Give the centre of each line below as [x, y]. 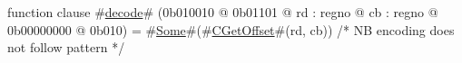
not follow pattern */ [66, 47]
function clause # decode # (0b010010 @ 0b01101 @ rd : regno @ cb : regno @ [223, 12]
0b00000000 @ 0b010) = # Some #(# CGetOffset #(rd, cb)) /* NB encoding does [231, 29]
